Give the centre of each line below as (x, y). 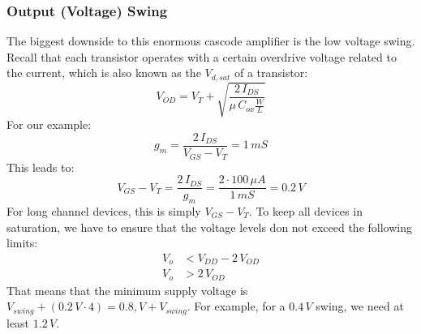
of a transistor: (271, 73)
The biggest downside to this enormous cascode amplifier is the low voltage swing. (211, 41)
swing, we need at (360, 306)
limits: (22, 243)
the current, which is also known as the (104, 73)
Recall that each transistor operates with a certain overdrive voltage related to (202, 56)
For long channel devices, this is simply (104, 210)
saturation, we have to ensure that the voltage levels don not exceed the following (209, 227)
